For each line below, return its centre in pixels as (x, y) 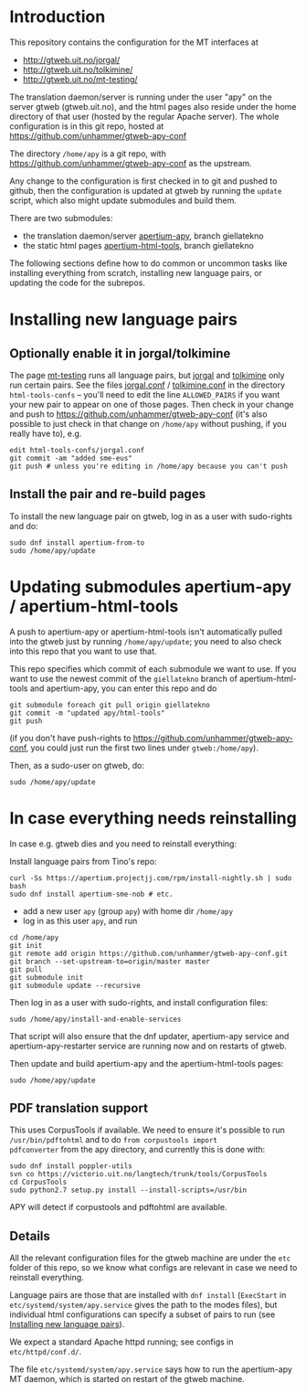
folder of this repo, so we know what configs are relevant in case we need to (153, 1268)
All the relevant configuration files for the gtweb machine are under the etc (150, 1258)
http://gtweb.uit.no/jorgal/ (71, 59)
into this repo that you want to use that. (83, 651)
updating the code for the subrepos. (78, 282)
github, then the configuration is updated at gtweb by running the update (146, 190)
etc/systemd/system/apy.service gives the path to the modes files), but (143, 1305)
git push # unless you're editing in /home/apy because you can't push (148, 466)
